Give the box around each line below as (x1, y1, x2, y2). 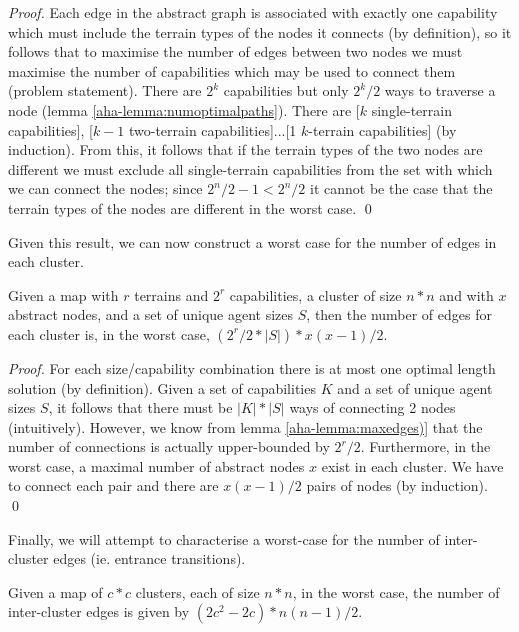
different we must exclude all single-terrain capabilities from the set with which (8, 158, 493, 179)
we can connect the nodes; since (8, 178, 203, 199)
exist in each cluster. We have (321, 455, 504, 476)
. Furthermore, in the (360, 436, 491, 457)
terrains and (134, 284, 209, 305)
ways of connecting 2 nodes (289, 397, 456, 418)
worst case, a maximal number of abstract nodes (8, 455, 305, 476)
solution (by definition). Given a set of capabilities (8, 377, 316, 398)
